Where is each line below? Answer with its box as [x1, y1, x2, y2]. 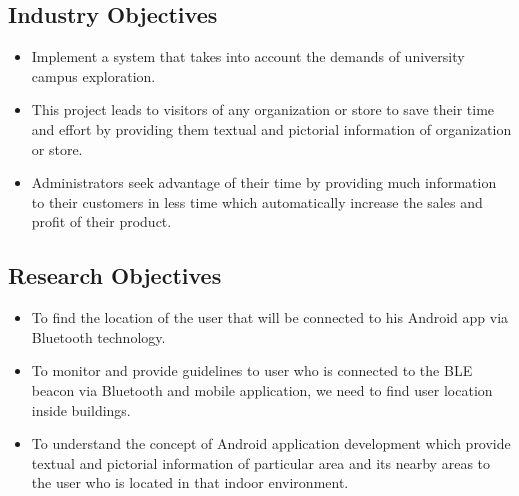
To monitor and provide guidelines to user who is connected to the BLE [31, 360, 473, 381]
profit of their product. [31, 211, 172, 232]
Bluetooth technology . [31, 326, 166, 347]
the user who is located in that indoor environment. [31, 472, 349, 493]
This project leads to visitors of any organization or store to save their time [31, 99, 495, 120]
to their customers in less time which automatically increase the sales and [31, 191, 483, 212]
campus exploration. [31, 65, 156, 86]
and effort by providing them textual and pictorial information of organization [31, 118, 512, 139]
